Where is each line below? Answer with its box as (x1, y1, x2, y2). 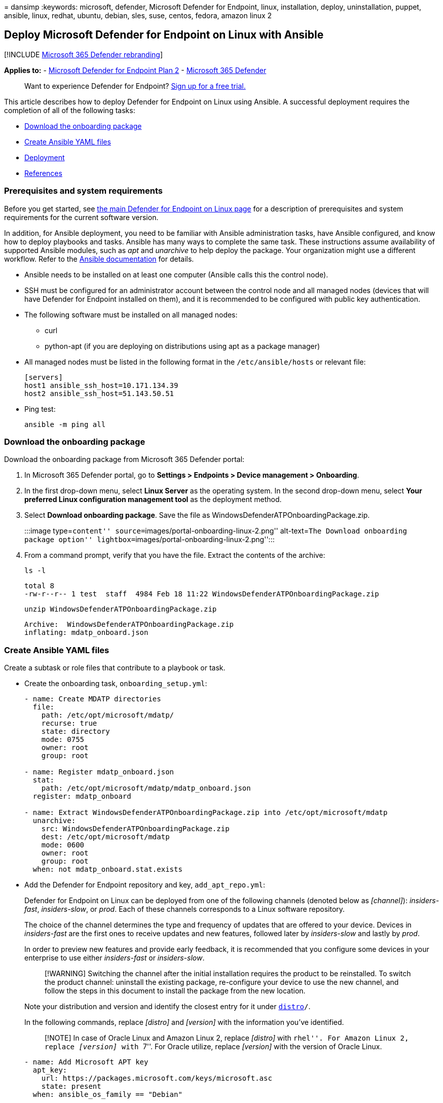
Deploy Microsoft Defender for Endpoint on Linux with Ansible (4, 28, 324, 42)
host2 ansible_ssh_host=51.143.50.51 (24, 389, 174, 398)
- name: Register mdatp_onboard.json (24, 768, 174, 776)
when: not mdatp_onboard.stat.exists (32, 865, 182, 874)
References (24, 168, 62, 177)
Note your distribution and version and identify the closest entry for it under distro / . (24, 1002, 311, 1011)
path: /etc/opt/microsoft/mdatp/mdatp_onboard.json (41, 784, 251, 793)
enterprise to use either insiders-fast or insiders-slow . (24, 953, 205, 963)
